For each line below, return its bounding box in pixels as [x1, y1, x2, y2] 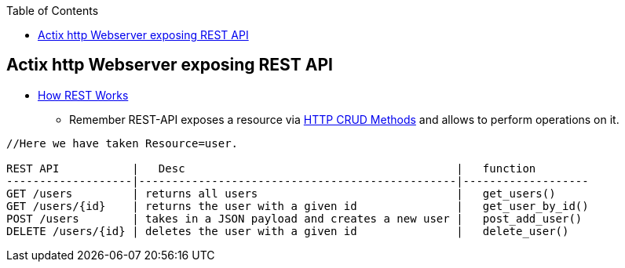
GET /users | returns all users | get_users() [6, 187, 556, 200]
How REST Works [38, 88, 129, 102]
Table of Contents [6, 4, 99, 17]
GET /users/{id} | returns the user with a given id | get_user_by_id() [6, 199, 589, 212]
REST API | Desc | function [6, 161, 536, 175]
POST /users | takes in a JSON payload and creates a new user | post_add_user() [6, 212, 583, 225]
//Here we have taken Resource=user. [6, 136, 239, 150]
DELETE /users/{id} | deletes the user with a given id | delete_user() [6, 224, 569, 237]
